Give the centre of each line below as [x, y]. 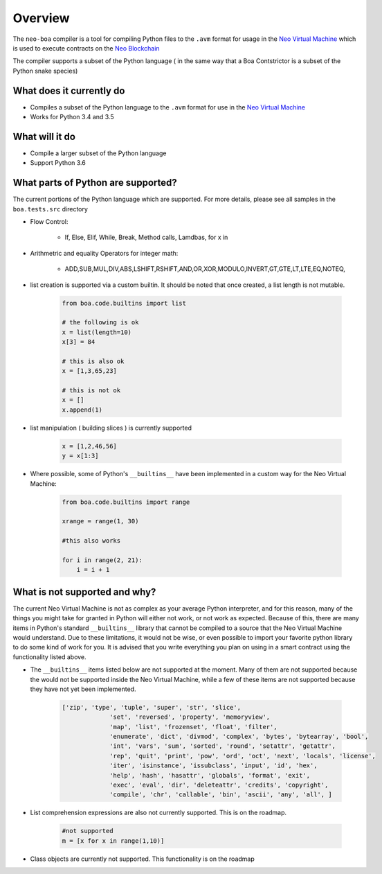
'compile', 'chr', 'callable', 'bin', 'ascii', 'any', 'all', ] [221, 795]
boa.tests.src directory [50, 209]
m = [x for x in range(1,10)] [113, 841]
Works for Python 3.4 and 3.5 [72, 117]
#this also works [91, 541]
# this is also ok [93, 361]
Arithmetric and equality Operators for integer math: [104, 253]
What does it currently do [69, 90]
